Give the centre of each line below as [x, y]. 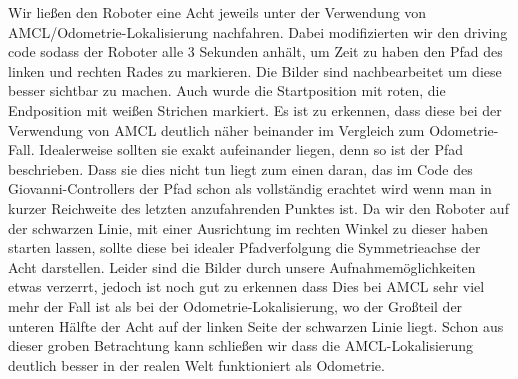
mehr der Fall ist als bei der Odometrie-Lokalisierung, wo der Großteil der [235, 305]
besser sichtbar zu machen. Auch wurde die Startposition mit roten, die [227, 90]
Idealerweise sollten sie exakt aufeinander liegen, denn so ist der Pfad [251, 149]
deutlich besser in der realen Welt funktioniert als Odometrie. [196, 364]
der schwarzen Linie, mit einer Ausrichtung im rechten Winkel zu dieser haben [248, 227]
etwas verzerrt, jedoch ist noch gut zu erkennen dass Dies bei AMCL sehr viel [246, 286]
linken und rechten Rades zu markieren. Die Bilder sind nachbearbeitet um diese [255, 70]
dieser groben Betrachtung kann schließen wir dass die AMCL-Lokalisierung [241, 345]
